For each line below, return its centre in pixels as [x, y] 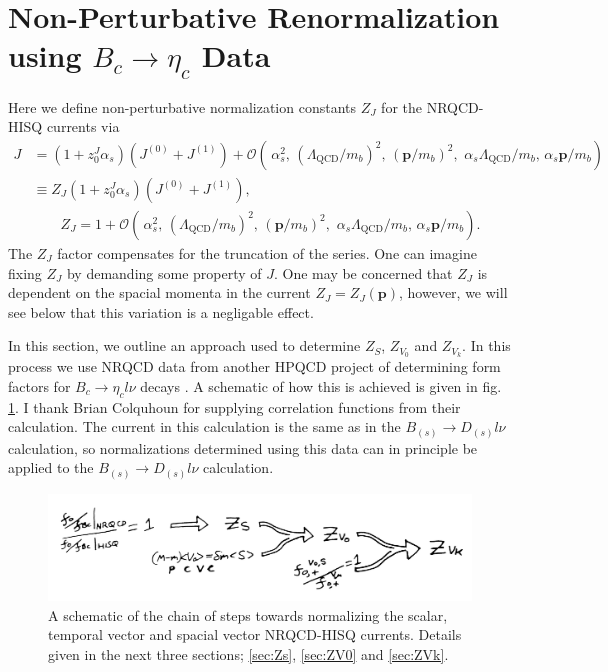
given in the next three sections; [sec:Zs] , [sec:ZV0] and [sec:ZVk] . [248, 653]
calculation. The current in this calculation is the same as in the [204, 426]
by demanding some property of [164, 272]
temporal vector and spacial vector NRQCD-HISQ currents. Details [255, 634]
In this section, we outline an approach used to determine [184, 345]
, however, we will [453, 292]
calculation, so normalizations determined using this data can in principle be [243, 447]
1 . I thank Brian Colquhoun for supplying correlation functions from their [234, 406]
